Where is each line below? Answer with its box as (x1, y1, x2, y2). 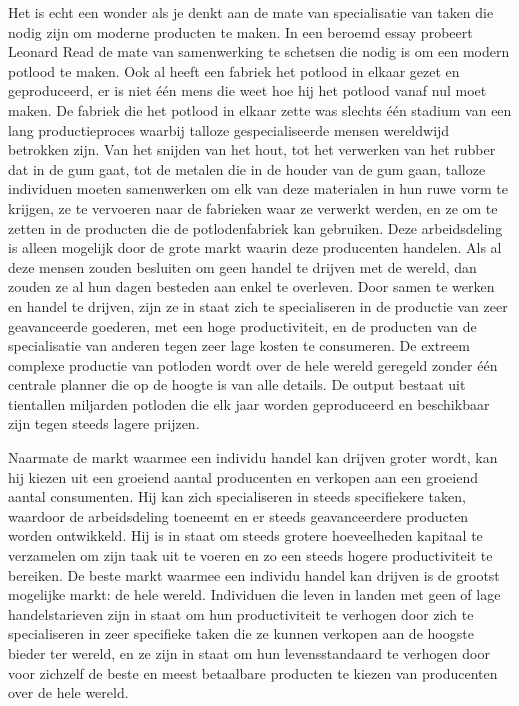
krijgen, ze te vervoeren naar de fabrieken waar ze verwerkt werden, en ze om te (8, 197, 498, 218)
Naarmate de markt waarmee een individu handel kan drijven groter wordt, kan (8, 447, 498, 468)
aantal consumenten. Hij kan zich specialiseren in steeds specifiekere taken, (8, 486, 466, 507)
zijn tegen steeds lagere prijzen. (8, 413, 200, 434)
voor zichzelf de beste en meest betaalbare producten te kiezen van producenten (8, 662, 498, 683)
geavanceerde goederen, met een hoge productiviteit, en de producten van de (8, 315, 477, 336)
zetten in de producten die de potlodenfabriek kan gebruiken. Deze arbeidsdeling (8, 217, 503, 238)
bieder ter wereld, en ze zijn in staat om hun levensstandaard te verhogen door (8, 643, 490, 663)
